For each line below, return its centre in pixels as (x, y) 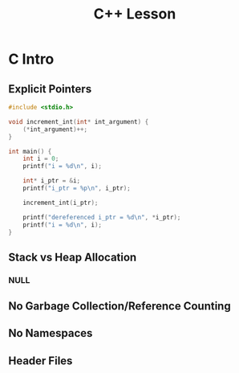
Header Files (41, 361)
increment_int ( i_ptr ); (61, 203)
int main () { (30, 151)
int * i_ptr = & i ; (52, 181)
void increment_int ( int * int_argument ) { (79, 121)
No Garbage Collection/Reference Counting (119, 306)
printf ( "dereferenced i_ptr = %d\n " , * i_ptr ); (102, 217)
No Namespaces (51, 333)
